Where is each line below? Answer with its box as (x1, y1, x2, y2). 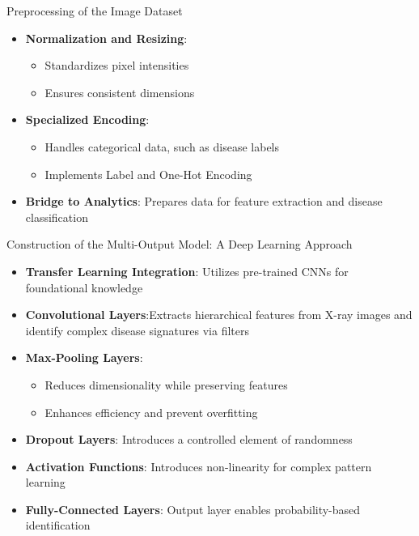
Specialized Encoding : (25, 111, 150, 128)
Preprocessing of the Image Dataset (6, 2, 183, 19)
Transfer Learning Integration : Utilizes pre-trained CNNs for (25, 262, 349, 279)
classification (25, 208, 88, 225)
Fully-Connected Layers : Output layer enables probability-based (25, 500, 361, 517)
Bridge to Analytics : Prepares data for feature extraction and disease (25, 193, 383, 210)
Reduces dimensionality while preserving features (44, 376, 288, 393)
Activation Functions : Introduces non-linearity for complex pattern (25, 457, 372, 474)
